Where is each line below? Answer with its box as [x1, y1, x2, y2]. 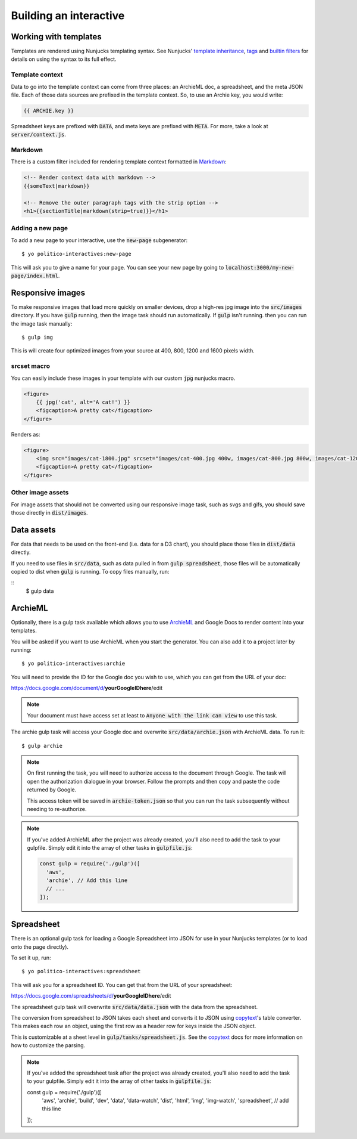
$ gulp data [26, 587, 54, 595]
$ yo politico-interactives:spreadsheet [21, 968, 141, 975]
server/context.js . [11, 131, 67, 138]
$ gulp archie [21, 742, 62, 749]
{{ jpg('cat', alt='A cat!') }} [36, 398, 131, 406]
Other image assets [11, 488, 69, 497]
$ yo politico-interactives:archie [21, 660, 126, 667]
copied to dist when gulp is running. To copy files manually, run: [11, 568, 170, 575]
